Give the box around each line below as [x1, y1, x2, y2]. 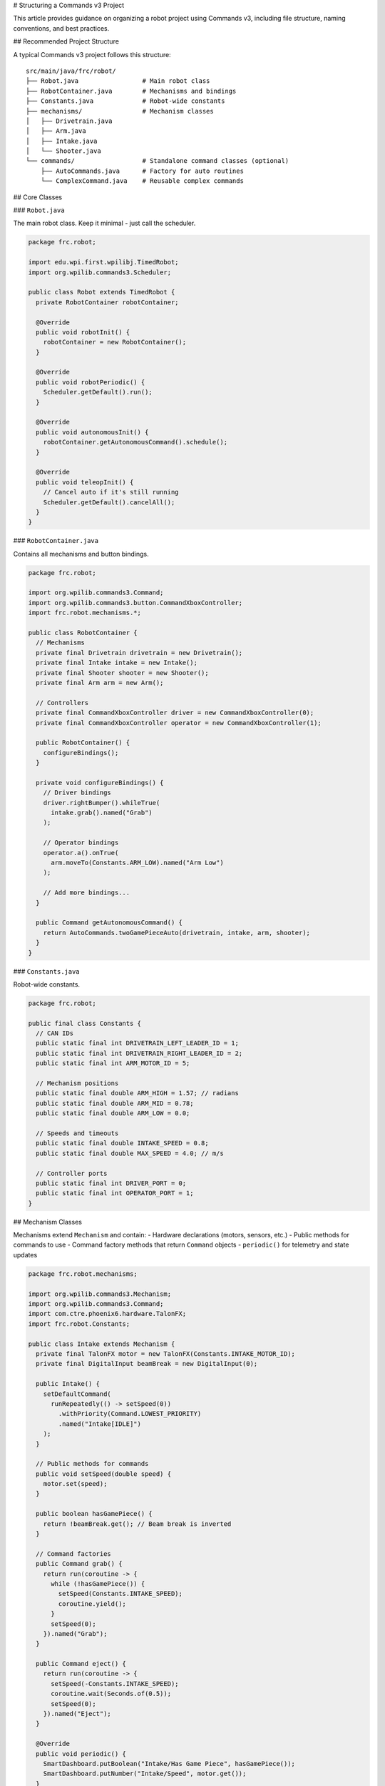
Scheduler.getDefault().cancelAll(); [43, 498, 175, 507]
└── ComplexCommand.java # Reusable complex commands [40, 177, 244, 185]
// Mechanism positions [36, 1079, 119, 1087]
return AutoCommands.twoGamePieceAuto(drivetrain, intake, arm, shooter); [43, 929, 310, 937]
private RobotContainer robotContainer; [36, 298, 179, 306]
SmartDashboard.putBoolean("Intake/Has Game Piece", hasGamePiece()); [43, 1760, 296, 1767]
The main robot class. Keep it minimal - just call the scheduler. [13, 219, 196, 228]
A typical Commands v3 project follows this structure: [13, 50, 171, 59]
